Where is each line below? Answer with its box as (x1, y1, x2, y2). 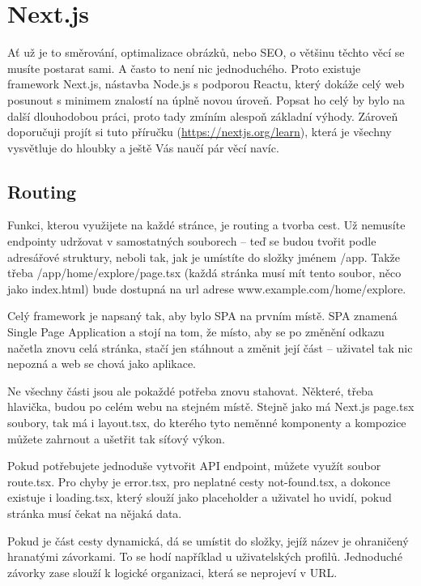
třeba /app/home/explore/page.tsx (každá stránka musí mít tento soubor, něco (7, 264, 402, 281)
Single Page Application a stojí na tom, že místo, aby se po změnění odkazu (7, 323, 385, 340)
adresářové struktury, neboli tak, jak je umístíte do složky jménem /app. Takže (7, 248, 401, 265)
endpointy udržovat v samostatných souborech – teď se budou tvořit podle (7, 233, 376, 250)
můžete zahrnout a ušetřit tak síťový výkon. (7, 430, 225, 447)
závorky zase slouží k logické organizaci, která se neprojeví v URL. (7, 563, 338, 580)
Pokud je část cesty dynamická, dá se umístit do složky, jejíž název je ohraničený (7, 532, 409, 549)
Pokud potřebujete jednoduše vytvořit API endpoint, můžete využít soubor (7, 457, 381, 474)
